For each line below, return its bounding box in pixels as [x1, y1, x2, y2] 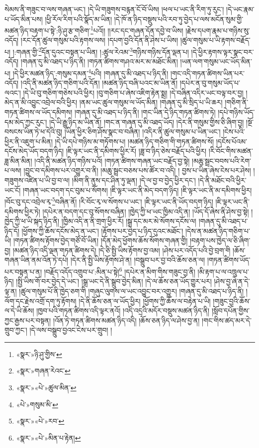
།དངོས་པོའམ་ [216, 136, 247, 146]
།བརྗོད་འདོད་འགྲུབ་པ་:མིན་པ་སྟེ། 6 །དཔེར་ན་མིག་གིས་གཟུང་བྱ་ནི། [44, 265, 195, 276]
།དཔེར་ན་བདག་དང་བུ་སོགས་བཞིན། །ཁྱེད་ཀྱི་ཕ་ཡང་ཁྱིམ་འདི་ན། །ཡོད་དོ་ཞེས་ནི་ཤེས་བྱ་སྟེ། [42, 206, 249, 216]
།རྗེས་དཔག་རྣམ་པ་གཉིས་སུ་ [185, 25, 250, 35]
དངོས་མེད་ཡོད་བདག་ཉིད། [4, 146, 64, 156]
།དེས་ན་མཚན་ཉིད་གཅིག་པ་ [185, 225, 250, 236]
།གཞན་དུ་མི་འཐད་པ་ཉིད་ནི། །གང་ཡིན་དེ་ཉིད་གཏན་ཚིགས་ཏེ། [74, 106, 216, 117]
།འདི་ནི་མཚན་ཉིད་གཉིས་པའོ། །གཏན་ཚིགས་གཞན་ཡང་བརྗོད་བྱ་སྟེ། [34, 155, 190, 166]
